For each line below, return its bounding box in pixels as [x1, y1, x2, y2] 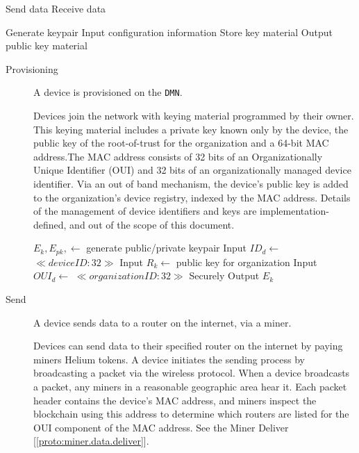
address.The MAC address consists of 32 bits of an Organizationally [33, 149, 323, 163]
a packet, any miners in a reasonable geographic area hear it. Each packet [33, 379, 347, 393]
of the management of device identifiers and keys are [33, 204, 257, 218]
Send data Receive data [6, 1, 106, 15]
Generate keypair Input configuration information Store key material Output [6, 24, 333, 39]
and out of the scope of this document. [69, 217, 235, 231]
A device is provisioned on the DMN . [33, 85, 183, 99]
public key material [6, 38, 87, 53]
